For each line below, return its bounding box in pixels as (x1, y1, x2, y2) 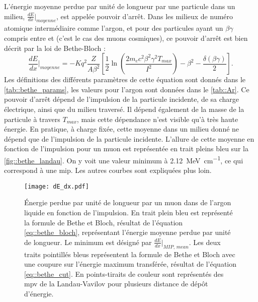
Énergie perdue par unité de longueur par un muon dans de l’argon (24, 197, 231, 208)
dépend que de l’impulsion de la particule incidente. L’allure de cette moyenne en (4, 133, 254, 144)
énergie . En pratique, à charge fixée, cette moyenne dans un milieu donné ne (4, 124, 239, 134)
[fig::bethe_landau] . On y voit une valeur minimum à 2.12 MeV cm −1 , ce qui (4, 153, 243, 165)
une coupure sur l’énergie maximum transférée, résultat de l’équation (24, 259, 237, 269)
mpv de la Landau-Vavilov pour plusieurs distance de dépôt (24, 278, 208, 289)
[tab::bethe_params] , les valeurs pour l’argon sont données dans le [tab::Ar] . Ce (4, 84, 249, 94)
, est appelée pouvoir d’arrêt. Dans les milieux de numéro (56, 11, 233, 21)
